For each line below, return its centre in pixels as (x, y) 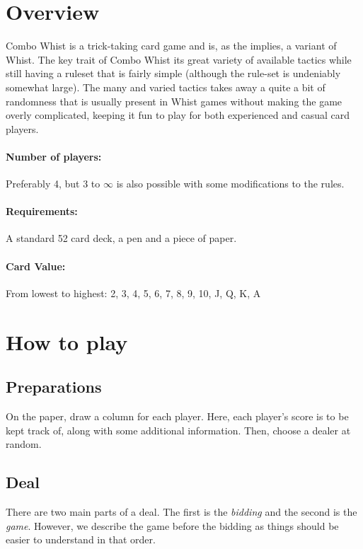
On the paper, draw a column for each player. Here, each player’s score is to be (177, 416)
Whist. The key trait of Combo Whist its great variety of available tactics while (179, 59)
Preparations (54, 387)
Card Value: (36, 266)
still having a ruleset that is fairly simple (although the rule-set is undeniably (173, 73)
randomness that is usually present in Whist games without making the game (174, 101)
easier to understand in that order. (81, 539)
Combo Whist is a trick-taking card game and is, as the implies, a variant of (171, 46)
